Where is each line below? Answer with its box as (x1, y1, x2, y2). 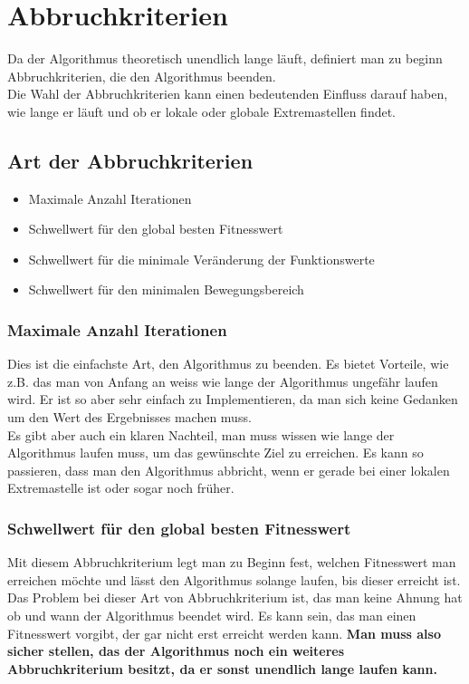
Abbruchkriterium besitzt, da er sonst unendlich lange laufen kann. (7, 659, 437, 678)
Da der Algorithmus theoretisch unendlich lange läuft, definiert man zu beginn (7, 49, 443, 68)
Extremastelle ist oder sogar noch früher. (7, 478, 234, 497)
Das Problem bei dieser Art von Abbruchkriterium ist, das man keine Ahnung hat (7, 588, 463, 607)
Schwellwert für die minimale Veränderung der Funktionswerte (28, 249, 375, 268)
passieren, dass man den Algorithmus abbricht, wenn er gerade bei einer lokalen (7, 460, 450, 479)
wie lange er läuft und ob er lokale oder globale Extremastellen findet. (7, 101, 397, 120)
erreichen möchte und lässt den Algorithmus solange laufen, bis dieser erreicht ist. (7, 570, 461, 589)
